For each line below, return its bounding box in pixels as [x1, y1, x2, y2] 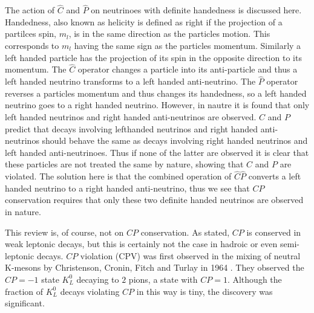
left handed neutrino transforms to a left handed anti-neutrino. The [5, 75, 256, 88]
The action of [5, 4, 55, 16]
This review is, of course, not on [5, 225, 124, 238]
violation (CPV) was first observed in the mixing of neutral [80, 249, 301, 262]
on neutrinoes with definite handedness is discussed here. [91, 4, 302, 16]
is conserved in [246, 225, 301, 238]
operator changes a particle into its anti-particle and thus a [77, 63, 298, 76]
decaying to [76, 273, 119, 285]
